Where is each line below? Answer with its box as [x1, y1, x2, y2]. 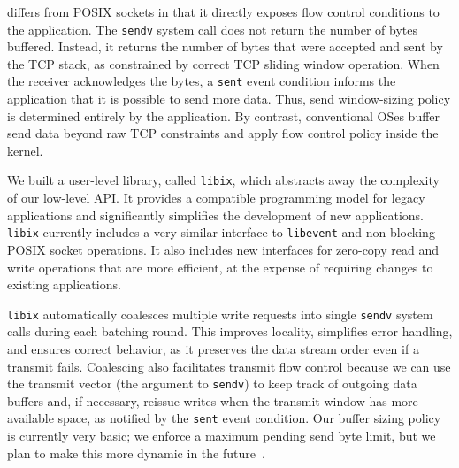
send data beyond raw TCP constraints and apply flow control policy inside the [7, 124, 439, 142]
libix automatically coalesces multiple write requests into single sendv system [7, 304, 433, 323]
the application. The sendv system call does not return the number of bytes [7, 19, 417, 38]
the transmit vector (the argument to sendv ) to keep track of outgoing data [7, 374, 417, 393]
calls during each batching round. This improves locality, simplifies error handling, [7, 322, 453, 341]
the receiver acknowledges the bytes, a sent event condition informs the [7, 72, 396, 90]
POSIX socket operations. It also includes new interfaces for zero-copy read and [7, 240, 440, 258]
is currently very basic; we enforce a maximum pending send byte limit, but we [7, 426, 436, 445]
